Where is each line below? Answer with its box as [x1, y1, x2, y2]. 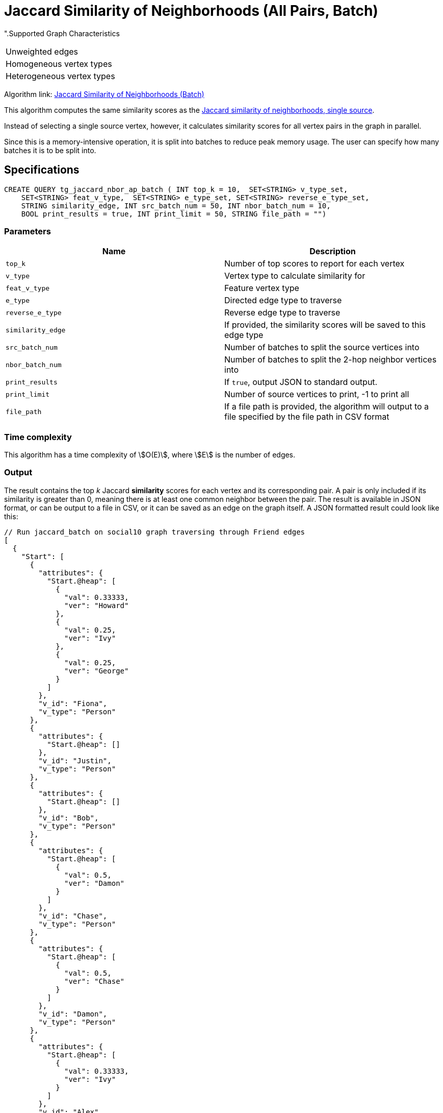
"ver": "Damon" [64, 879, 125, 887]
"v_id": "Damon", [38, 1009, 108, 1018]
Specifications [4, 163, 80, 177]
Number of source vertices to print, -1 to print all [224, 389, 409, 400]
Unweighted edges [6, 46, 79, 57]
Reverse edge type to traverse [224, 307, 341, 318]
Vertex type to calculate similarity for [224, 271, 366, 281]
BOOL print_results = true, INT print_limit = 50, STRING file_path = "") [21, 209, 327, 218]
